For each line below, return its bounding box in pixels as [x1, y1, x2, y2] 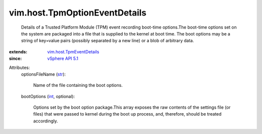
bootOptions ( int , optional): [21, 93, 75, 99]
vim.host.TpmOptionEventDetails [9, 7, 147, 18]
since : [9, 56, 22, 62]
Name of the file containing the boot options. [33, 83, 123, 88]
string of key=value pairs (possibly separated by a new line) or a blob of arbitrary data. [21, 38, 194, 44]
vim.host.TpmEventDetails [47, 49, 99, 54]
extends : [9, 49, 28, 54]
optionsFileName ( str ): [21, 71, 66, 77]
